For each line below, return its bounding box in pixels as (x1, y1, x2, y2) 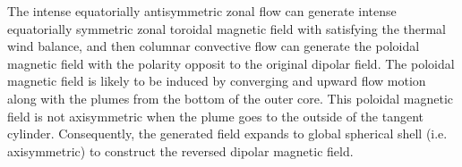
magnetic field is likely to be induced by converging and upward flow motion (7, 71, 426, 90)
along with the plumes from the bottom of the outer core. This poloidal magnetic (7, 88, 454, 107)
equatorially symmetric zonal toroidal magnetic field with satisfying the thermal (7, 19, 447, 38)
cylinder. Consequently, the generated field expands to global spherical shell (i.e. (7, 124, 448, 143)
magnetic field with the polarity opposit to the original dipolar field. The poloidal (7, 54, 455, 72)
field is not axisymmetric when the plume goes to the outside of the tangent (7, 106, 424, 125)
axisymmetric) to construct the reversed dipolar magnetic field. (7, 141, 354, 160)
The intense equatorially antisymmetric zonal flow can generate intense (7, 2, 397, 20)
